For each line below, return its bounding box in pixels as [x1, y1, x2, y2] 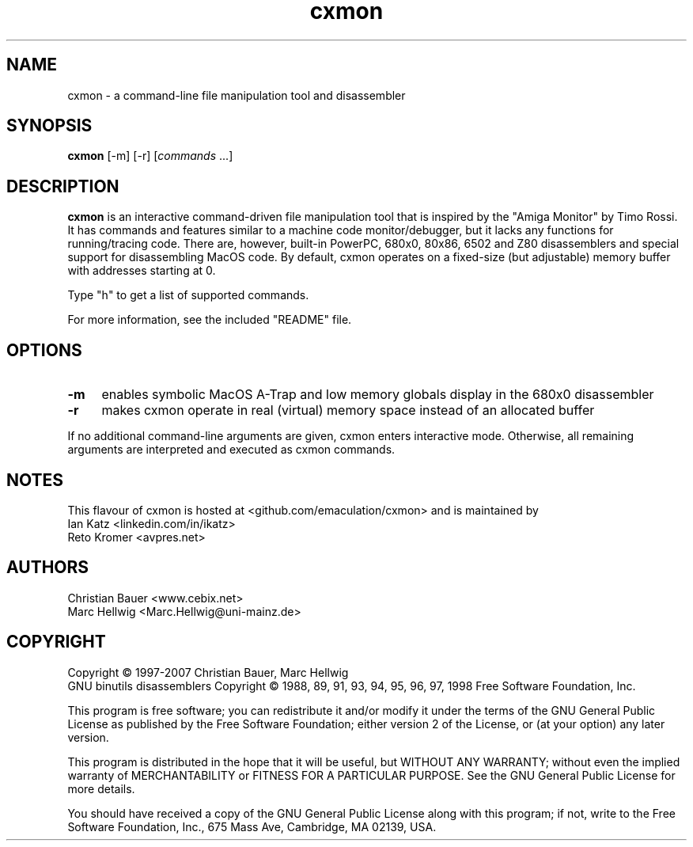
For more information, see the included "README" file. [67, 313, 352, 327]
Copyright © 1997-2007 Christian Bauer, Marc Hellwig [67, 665, 349, 679]
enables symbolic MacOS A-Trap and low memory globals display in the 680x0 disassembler [101, 386, 654, 403]
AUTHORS [6, 557, 89, 578]
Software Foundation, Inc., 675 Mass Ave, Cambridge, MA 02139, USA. [67, 819, 437, 834]
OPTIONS [6, 340, 82, 360]
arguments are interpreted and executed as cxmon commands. [67, 442, 396, 457]
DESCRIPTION [6, 176, 119, 196]
